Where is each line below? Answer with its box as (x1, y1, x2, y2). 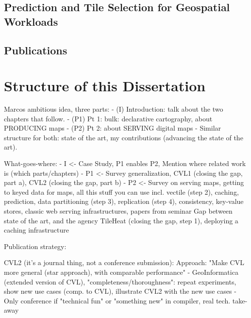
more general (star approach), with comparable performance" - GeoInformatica (4, 267, 238, 277)
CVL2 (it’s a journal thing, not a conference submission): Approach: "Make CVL (4, 257, 244, 268)
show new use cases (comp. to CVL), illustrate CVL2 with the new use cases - (4, 286, 236, 296)
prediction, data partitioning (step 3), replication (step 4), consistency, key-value (4, 196, 244, 206)
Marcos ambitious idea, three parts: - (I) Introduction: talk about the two (4, 104, 223, 114)
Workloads (4, 14, 58, 29)
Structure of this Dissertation (4, 76, 206, 96)
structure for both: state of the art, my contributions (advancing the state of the (4, 132, 243, 142)
